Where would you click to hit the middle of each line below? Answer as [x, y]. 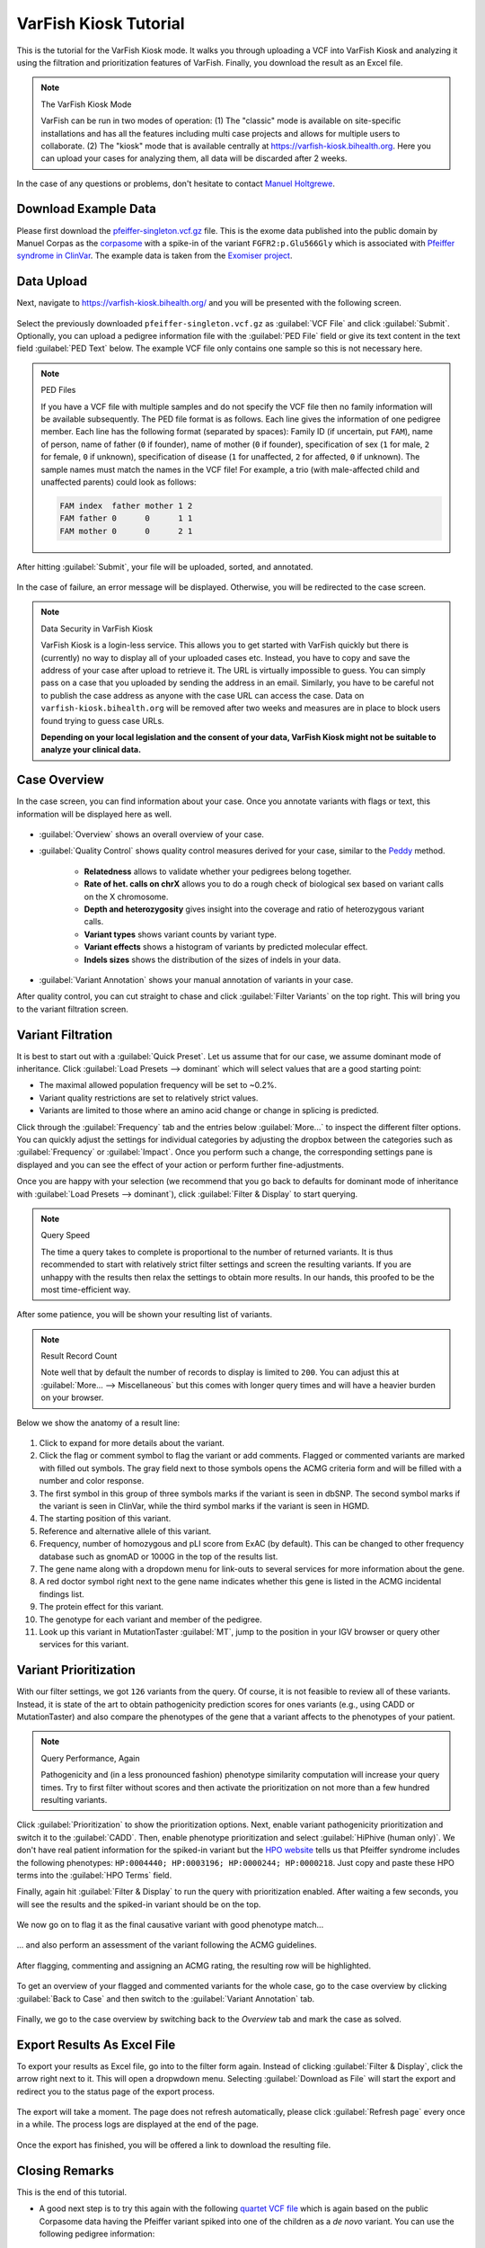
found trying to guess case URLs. [103, 720]
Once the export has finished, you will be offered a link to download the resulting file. [174, 2145]
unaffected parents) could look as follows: [119, 482]
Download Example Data [86, 209]
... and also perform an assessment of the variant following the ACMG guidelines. [167, 1945]
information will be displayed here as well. [94, 814]
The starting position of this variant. [105, 1519]
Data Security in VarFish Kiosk [97, 629]
